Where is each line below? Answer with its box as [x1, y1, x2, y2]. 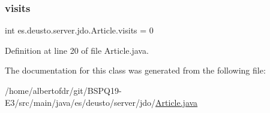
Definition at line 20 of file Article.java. [5, 44, 149, 56]
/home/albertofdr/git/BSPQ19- [5, 84, 122, 96]
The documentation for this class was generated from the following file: [5, 64, 266, 77]
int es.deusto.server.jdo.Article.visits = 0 [5, 24, 154, 36]
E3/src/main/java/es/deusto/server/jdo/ [5, 96, 156, 108]
